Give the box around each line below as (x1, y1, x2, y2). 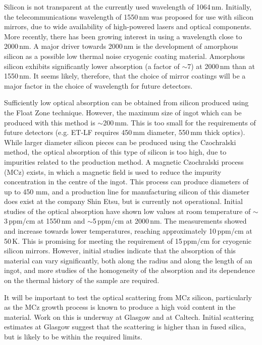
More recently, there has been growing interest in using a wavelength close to (4, 31, 242, 41)
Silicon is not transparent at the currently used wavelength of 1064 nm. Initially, (4, 2, 252, 12)
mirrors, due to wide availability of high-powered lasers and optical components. (4, 21, 252, 32)
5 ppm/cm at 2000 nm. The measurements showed (92, 216, 247, 226)
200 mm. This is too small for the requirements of (103, 117, 256, 127)
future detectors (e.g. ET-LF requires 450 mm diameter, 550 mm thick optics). (4, 127, 245, 137)
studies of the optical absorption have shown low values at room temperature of (4, 205, 251, 216)
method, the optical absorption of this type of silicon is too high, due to (4, 147, 227, 157)
